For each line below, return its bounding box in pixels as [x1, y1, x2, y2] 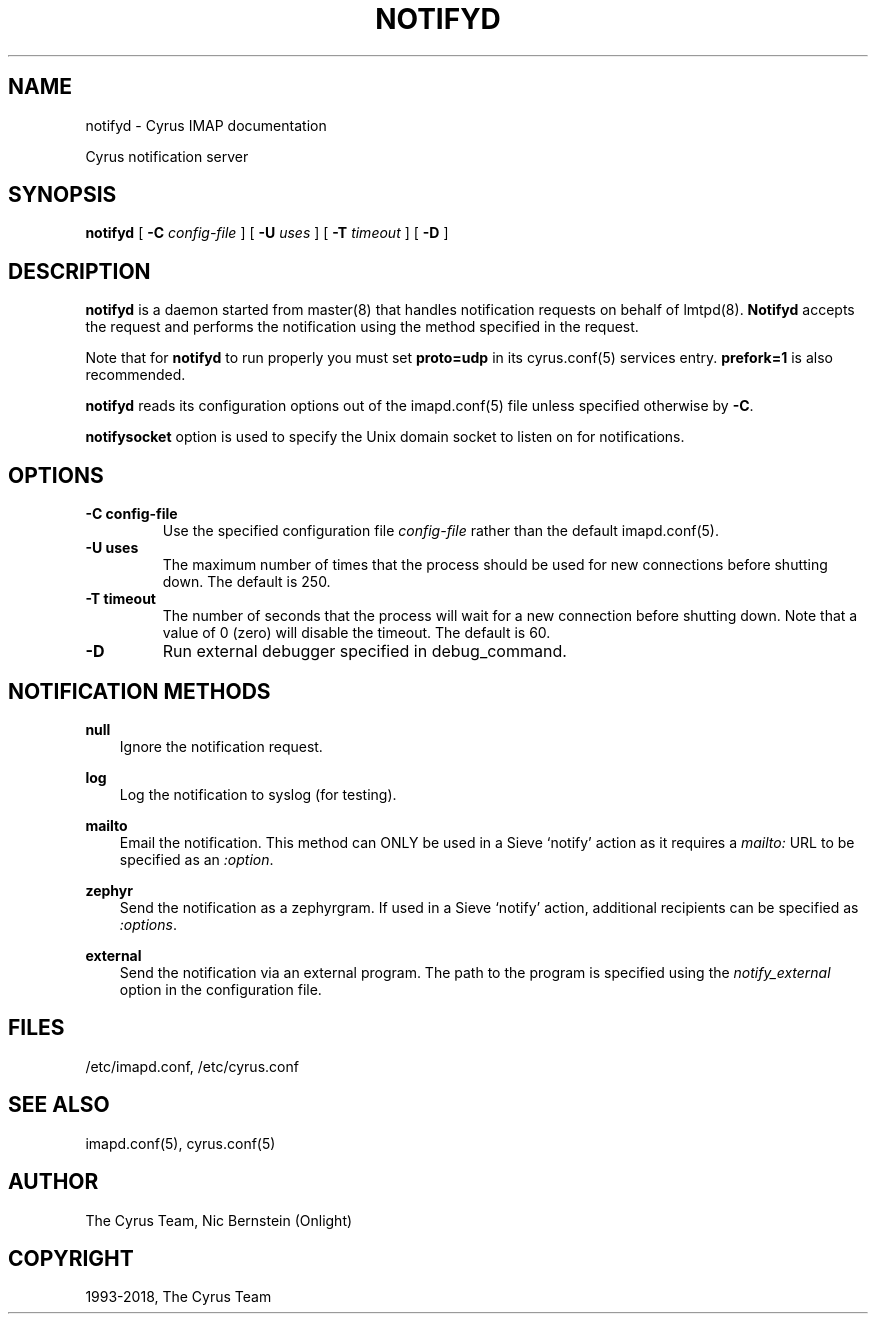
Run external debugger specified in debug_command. [162, 641, 567, 662]
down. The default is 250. [162, 573, 331, 591]
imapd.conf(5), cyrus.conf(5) [85, 1134, 276, 1152]
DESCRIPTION [8, 258, 151, 284]
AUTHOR [8, 1169, 99, 1195]
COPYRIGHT [8, 1245, 134, 1271]
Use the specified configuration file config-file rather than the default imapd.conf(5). [162, 522, 719, 540]
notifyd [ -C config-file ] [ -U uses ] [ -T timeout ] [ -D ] [85, 224, 449, 242]
